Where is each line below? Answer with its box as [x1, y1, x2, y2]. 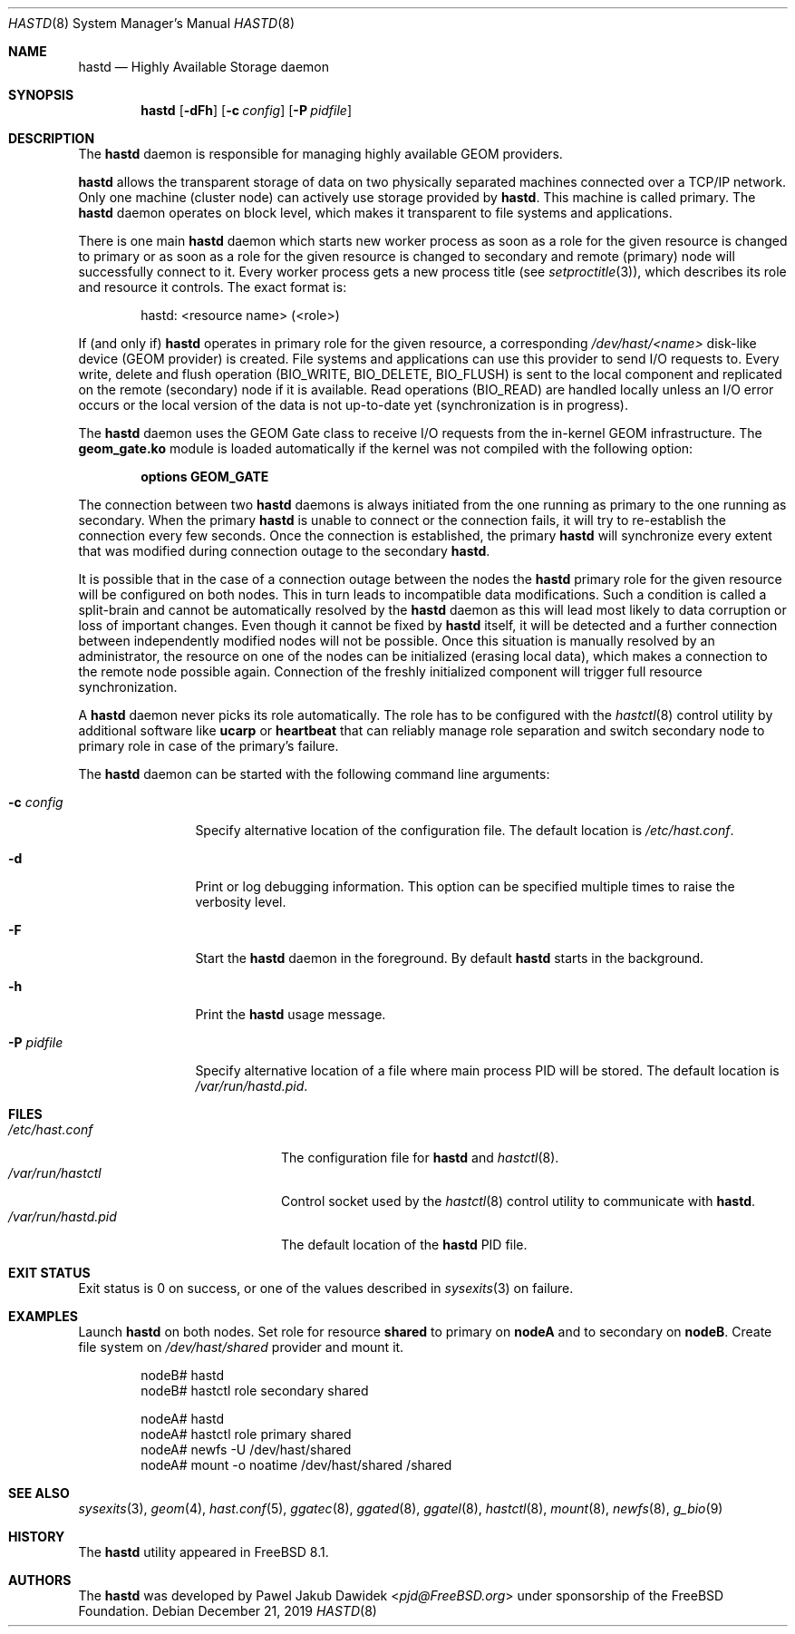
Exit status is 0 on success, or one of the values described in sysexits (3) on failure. [78, 1280, 574, 1296]
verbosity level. [195, 894, 286, 909]
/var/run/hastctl [8, 1165, 102, 1181]
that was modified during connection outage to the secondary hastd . [78, 543, 490, 559]
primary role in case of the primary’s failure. [78, 738, 339, 754]
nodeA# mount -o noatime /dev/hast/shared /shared [141, 1457, 452, 1473]
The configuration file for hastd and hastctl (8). [281, 1150, 559, 1165]
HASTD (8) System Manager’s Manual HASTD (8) [8, 15, 296, 31]
